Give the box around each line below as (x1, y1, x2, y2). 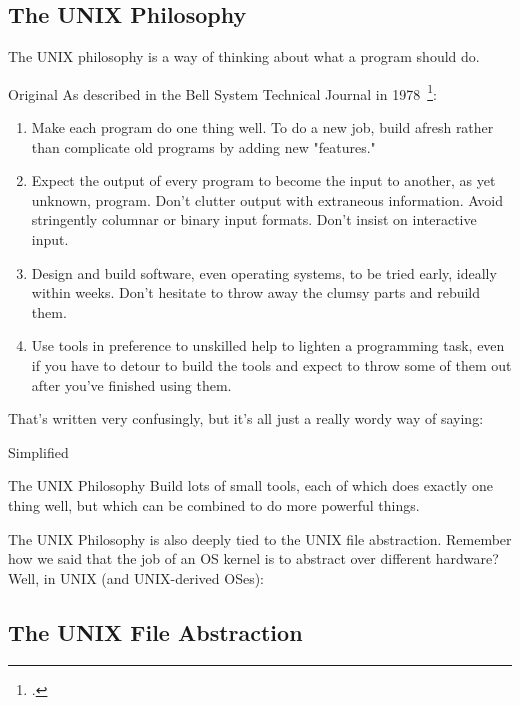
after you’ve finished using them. (31, 374, 232, 395)
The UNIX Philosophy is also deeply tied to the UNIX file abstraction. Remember (8, 528, 512, 549)
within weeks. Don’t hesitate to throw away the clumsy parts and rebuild (31, 282, 481, 303)
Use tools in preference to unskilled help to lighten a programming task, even (31, 335, 505, 356)
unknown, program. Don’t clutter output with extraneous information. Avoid (31, 189, 503, 210)
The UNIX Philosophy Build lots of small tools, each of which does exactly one (8, 475, 493, 496)
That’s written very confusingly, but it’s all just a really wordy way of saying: (8, 408, 484, 429)
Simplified (8, 441, 69, 462)
